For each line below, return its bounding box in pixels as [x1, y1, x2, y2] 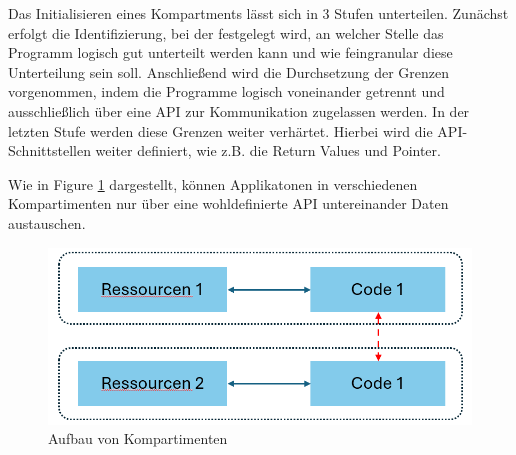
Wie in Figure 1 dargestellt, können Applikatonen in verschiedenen [8, 173, 418, 194]
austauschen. [8, 212, 86, 233]
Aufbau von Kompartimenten [48, 428, 228, 449]
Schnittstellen [8, 140, 91, 161]
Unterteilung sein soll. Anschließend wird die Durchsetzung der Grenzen [8, 61, 450, 82]
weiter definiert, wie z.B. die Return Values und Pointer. [95, 140, 441, 161]
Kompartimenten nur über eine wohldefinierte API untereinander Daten [8, 193, 449, 214]
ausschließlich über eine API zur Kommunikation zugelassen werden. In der [8, 100, 470, 121]
